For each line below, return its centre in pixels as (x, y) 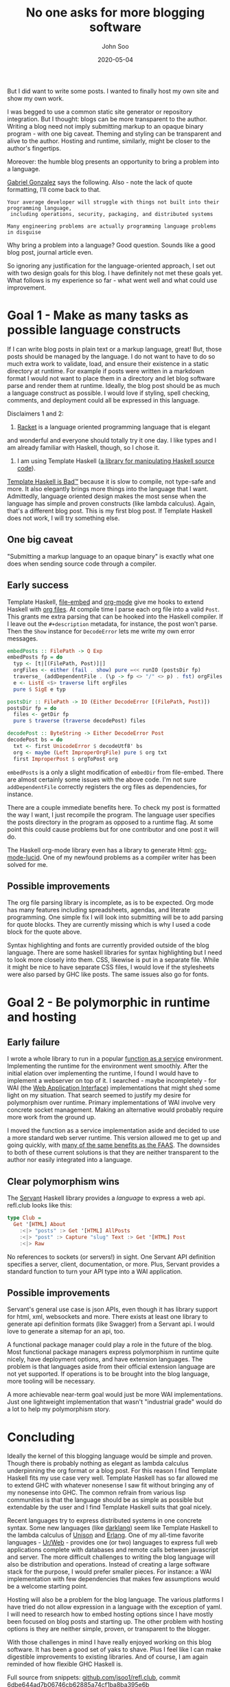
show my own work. (35, 98)
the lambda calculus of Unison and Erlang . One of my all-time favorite (106, 1535)
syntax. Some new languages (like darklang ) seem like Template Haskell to (113, 1528)
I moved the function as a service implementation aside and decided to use (113, 1130)
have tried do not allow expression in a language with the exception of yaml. (115, 1607)
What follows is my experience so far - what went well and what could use (112, 280)
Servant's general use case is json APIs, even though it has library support (113, 1309)
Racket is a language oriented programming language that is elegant (114, 427)
